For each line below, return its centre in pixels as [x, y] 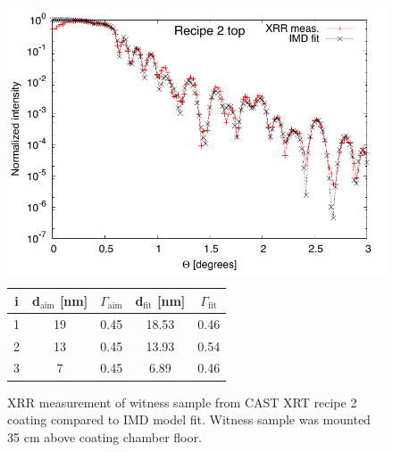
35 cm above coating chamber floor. [105, 436]
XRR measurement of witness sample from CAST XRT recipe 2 [182, 402]
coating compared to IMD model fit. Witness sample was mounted [189, 419]
